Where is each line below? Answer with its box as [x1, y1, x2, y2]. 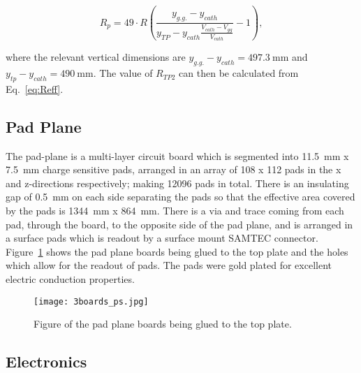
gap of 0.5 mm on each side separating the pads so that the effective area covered [6, 189, 355, 204]
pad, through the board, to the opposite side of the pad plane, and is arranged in [6, 217, 353, 231]
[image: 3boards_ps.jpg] [34, 296, 149, 307]
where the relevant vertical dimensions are [6, 50, 186, 64]
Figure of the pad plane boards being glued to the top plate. [34, 316, 292, 331]
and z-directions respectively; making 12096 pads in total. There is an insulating [6, 175, 349, 190]
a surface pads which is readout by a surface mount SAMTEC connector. [6, 231, 318, 245]
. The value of [93, 66, 153, 80]
